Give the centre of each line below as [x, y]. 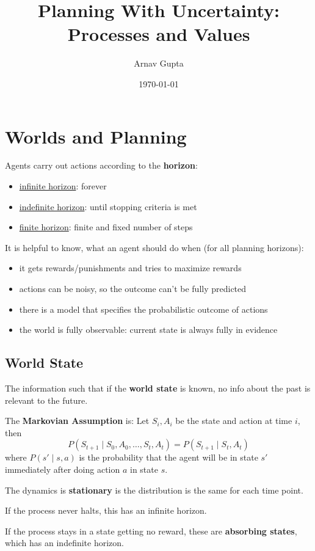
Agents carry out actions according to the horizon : [101, 165]
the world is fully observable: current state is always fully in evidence [148, 330]
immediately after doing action [63, 469]
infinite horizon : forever [63, 186]
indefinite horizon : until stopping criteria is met [108, 206]
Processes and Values [159, 34]
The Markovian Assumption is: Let [77, 421]
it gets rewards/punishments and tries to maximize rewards [130, 268]
